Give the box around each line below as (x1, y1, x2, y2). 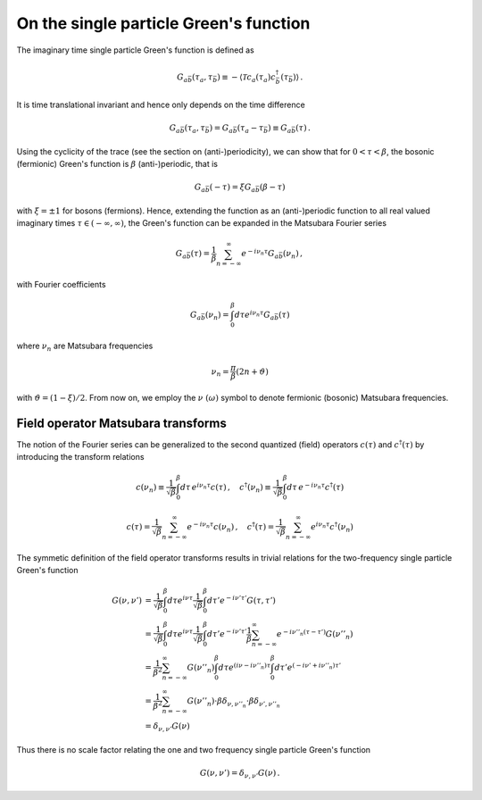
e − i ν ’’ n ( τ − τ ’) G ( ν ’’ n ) (277, 628, 353, 642)
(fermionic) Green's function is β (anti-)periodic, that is (16, 158, 219, 169)
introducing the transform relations (16, 452, 145, 462)
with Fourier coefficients (16, 279, 106, 290)
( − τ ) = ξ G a (209, 182, 256, 194)
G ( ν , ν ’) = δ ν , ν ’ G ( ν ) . (199, 768, 280, 780)
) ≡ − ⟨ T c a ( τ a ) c (217, 71, 276, 84)
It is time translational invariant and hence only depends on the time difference (16, 99, 305, 110)
